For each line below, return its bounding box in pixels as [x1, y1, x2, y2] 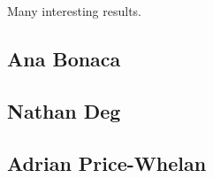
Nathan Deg [7, 97, 121, 124]
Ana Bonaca [7, 44, 121, 72]
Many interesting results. [7, 2, 141, 19]
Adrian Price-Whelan [7, 149, 207, 176]
